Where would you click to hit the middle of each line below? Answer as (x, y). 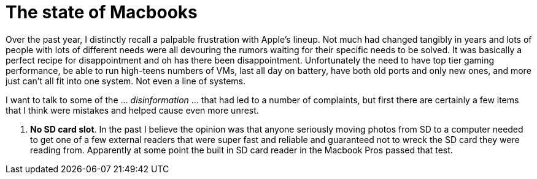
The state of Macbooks (102, 12)
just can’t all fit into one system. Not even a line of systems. (126, 81)
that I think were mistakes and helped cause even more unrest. (132, 110)
